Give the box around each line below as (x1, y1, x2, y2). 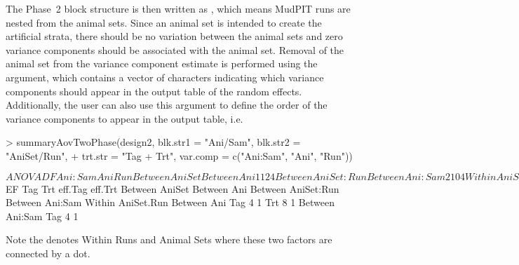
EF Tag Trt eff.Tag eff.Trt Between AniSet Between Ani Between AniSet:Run (6, 181, 339, 196)
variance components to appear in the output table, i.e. (6, 111, 243, 125)
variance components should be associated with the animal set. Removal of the (6, 42, 344, 57)
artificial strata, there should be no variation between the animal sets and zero (6, 29, 343, 43)
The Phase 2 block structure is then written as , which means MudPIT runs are (6, 1, 351, 15)
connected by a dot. (6, 245, 90, 260)
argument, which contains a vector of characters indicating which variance (6, 69, 324, 84)
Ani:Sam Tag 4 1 (6, 208, 79, 223)
